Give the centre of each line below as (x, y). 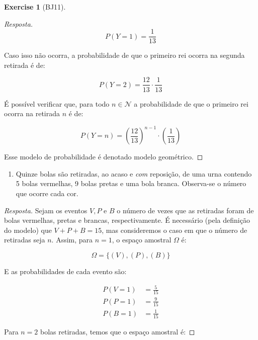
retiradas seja (25, 240)
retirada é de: (25, 65)
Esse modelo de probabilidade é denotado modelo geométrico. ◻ (104, 157)
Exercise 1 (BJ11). (35, 7)
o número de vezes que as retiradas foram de (185, 210)
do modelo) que (28, 230)
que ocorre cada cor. (47, 193)
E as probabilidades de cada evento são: (65, 271)
